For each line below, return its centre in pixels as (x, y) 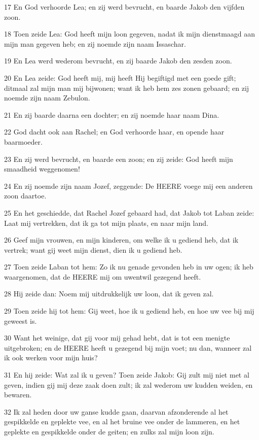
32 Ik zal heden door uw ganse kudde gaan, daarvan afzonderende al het (116, 411)
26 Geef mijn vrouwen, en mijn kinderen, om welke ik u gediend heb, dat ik (121, 240)
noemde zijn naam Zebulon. (47, 98)
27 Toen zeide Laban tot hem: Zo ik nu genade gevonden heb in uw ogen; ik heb (129, 267)
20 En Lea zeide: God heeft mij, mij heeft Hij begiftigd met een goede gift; (120, 77)
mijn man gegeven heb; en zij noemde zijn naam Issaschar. (95, 43)
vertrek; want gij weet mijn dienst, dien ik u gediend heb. (93, 249)
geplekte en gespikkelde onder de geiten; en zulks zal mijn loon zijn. (109, 431)
